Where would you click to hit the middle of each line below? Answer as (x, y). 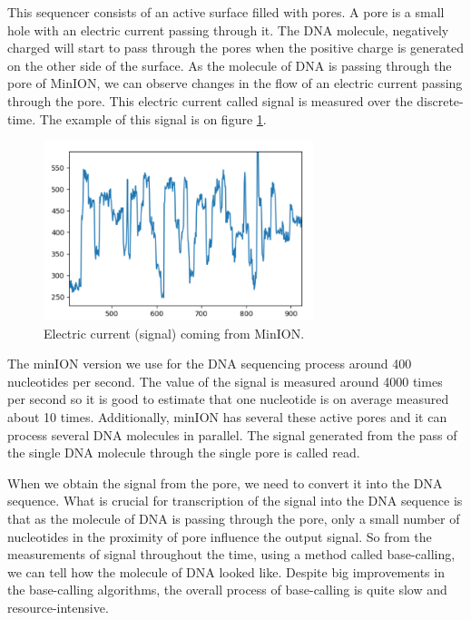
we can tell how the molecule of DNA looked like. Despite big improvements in (226, 571)
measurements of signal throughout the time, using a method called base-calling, (231, 554)
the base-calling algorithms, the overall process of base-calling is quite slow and (227, 590)
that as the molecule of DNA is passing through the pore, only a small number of (234, 518)
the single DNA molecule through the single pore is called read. (184, 453)
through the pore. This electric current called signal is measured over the (210, 100)
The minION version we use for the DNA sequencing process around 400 (210, 364)
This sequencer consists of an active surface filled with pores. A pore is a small (226, 12)
